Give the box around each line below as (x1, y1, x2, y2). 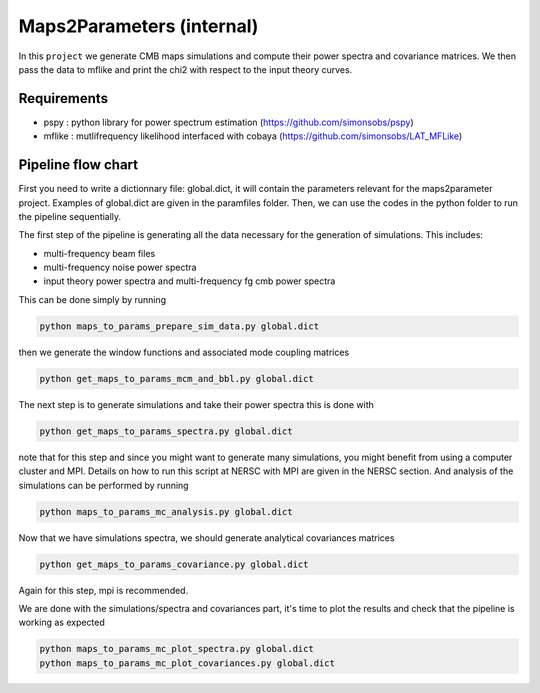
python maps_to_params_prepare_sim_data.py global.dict (39, 320, 320, 332)
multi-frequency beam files (43, 247, 156, 259)
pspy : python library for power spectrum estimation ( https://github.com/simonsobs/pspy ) (43, 116, 414, 128)
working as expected (18, 616, 105, 629)
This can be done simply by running (18, 293, 167, 305)
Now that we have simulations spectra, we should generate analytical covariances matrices (18, 531, 395, 544)
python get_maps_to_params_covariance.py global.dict (39, 558, 309, 570)
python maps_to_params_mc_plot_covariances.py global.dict (39, 657, 335, 669)
